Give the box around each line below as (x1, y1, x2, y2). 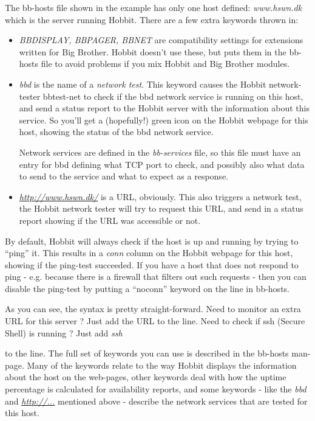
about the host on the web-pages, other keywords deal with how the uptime (5, 371, 286, 383)
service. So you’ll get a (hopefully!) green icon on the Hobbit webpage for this (19, 113, 308, 126)
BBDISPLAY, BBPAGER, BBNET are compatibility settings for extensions (19, 33, 303, 46)
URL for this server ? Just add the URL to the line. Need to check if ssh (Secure (5, 315, 305, 327)
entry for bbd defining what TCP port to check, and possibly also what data (19, 158, 305, 170)
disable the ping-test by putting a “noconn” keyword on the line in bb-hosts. (5, 282, 290, 294)
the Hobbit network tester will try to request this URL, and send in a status (19, 202, 303, 215)
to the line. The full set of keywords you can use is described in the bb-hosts (5, 347, 289, 360)
